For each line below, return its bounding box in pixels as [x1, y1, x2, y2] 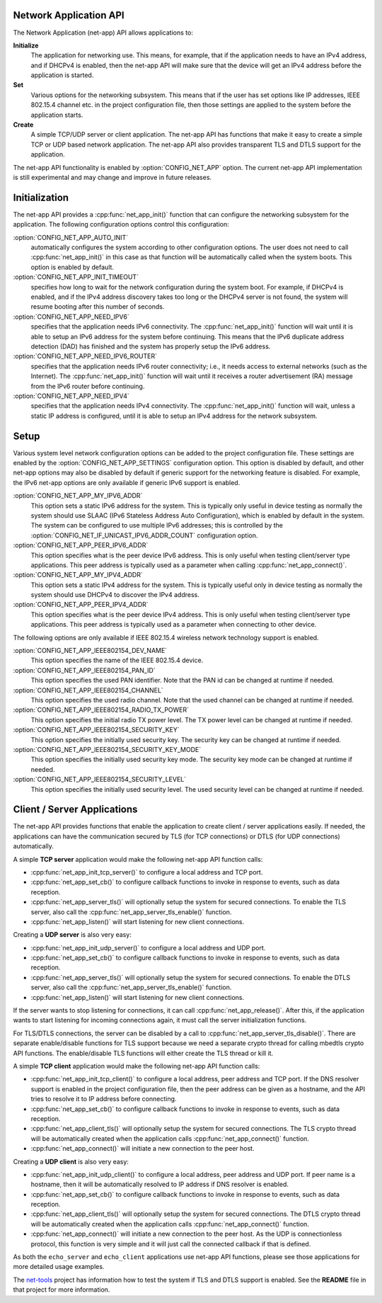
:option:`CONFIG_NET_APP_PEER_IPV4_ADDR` [13, 601, 149, 609]
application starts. [30, 110, 83, 119]
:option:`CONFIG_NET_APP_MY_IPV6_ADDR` [13, 491, 143, 500]
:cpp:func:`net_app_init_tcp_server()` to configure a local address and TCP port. [30, 867, 263, 876]
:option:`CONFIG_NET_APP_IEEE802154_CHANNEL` [13, 685, 164, 694]
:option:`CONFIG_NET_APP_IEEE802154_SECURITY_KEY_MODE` [13, 745, 202, 753]
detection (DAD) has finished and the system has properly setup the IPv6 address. [30, 342, 271, 351]
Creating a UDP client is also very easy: [13, 1157, 129, 1166]
